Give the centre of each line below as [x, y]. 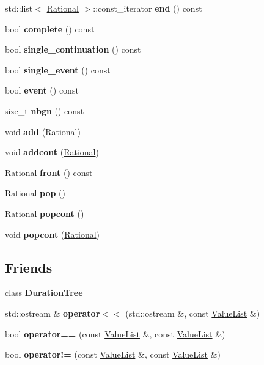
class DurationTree [44, 293]
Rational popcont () [45, 213]
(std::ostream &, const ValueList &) [193, 313]
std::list [19, 8]
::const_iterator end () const [148, 8]
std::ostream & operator [53, 313]
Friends [29, 267]
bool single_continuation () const [73, 49]
